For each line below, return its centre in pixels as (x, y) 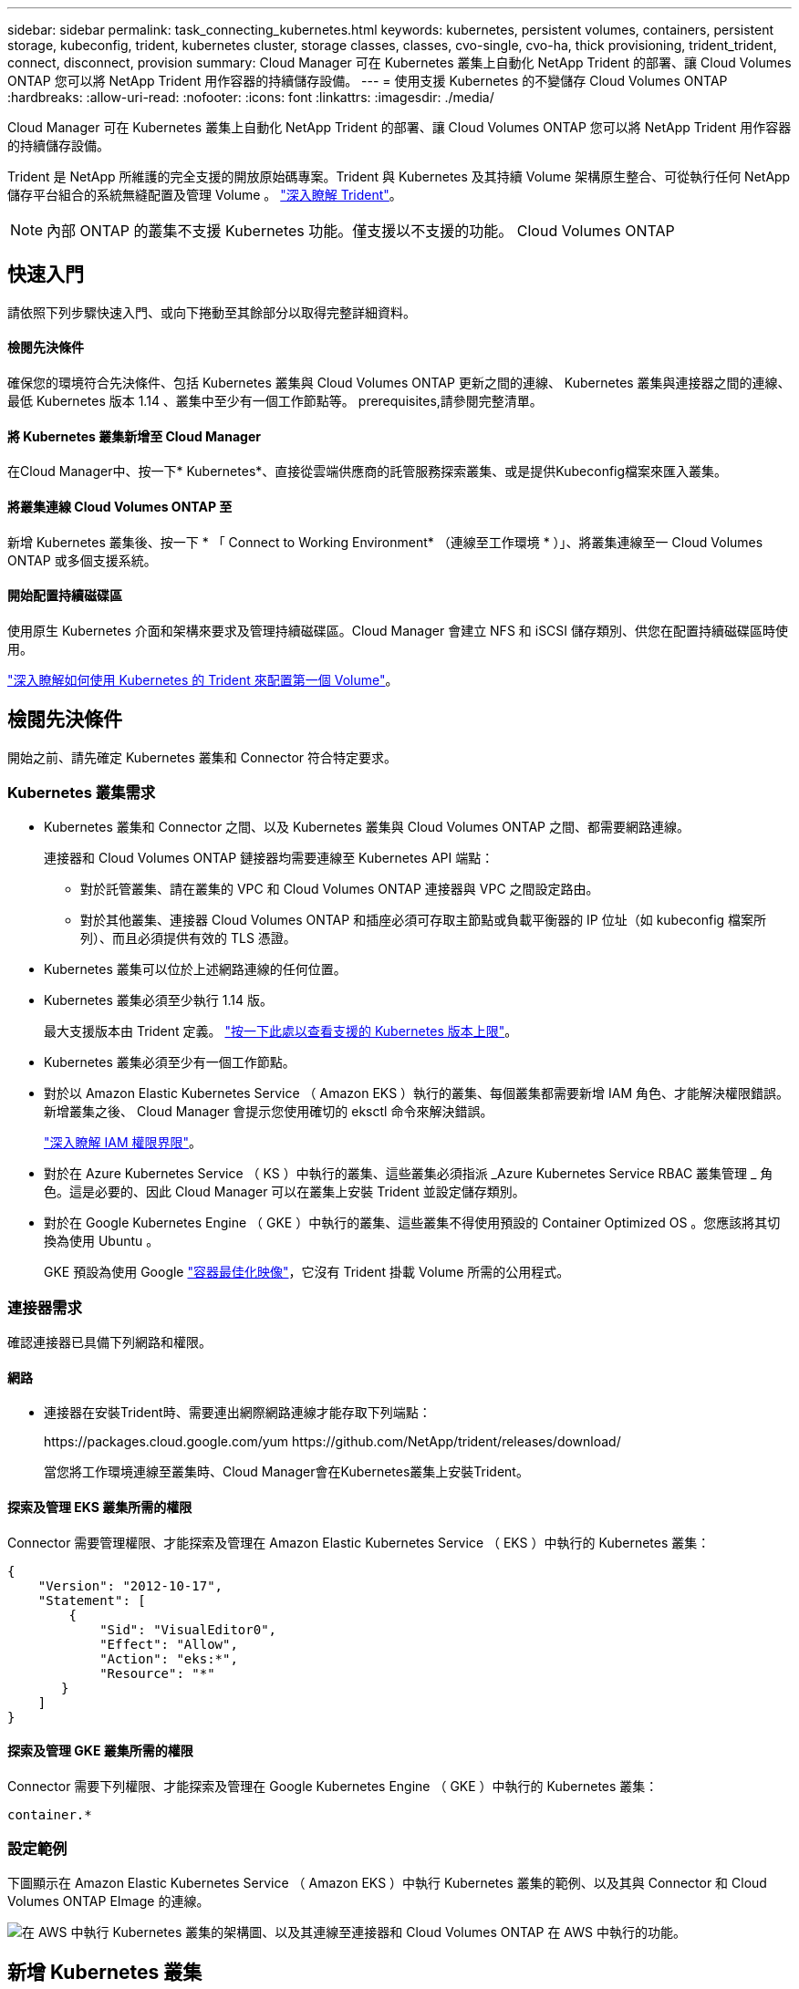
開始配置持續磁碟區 (65, 596)
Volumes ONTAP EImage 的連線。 (109, 1901)
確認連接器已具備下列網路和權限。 (109, 1342)
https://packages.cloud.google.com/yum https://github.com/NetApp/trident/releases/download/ (332, 1442)
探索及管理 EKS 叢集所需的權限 (100, 1507)
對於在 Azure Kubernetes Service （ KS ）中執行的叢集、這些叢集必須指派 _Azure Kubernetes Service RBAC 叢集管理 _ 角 (409, 1174)
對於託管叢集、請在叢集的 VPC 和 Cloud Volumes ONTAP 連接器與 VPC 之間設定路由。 (340, 889)
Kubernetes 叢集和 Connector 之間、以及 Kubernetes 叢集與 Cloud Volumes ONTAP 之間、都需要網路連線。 (367, 827)
